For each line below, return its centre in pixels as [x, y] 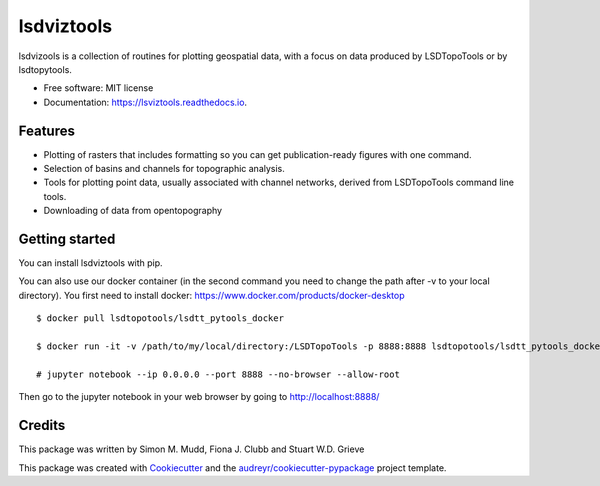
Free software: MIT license [98, 88]
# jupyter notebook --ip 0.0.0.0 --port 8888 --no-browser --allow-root [218, 374]
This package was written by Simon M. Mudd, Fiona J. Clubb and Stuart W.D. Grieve [191, 449]
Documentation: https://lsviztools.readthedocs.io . [145, 102]
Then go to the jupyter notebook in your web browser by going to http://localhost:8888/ [199, 397]
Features [46, 130]
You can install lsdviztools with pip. [91, 263]
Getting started [67, 239]
